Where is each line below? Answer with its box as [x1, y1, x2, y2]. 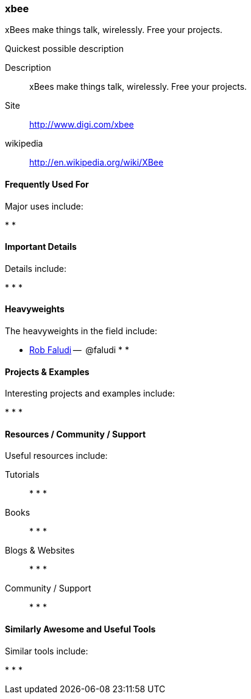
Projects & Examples [5, 366, 90, 377]
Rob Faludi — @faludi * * [29, 345, 130, 356]
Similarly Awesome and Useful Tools [5, 624, 156, 635]
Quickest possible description [5, 43, 124, 54]
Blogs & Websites [5, 545, 75, 556]
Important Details [5, 241, 77, 252]
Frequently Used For [5, 178, 89, 189]
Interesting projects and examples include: [5, 388, 175, 399]
